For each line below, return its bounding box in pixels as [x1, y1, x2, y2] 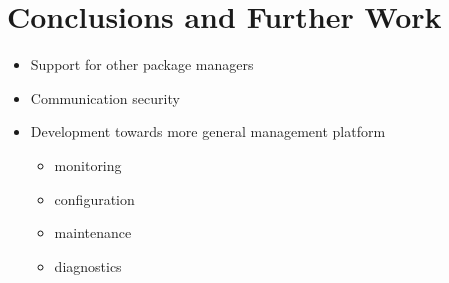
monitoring [54, 154, 122, 175]
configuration [54, 188, 135, 209]
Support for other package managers [30, 54, 254, 75]
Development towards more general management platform [30, 121, 386, 142]
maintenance [54, 222, 132, 243]
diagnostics [54, 255, 122, 276]
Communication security [30, 87, 180, 108]
